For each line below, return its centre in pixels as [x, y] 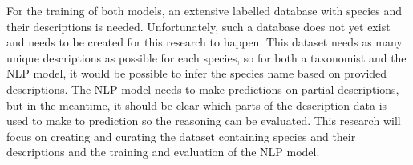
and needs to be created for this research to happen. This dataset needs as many [204, 42]
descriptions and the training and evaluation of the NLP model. [163, 152]
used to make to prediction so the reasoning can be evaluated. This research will [204, 121]
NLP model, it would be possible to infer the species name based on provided [197, 73]
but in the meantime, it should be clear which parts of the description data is [197, 105]
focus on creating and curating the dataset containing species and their [181, 136]
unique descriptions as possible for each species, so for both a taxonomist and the [206, 57]
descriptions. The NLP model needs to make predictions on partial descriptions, [203, 89]
